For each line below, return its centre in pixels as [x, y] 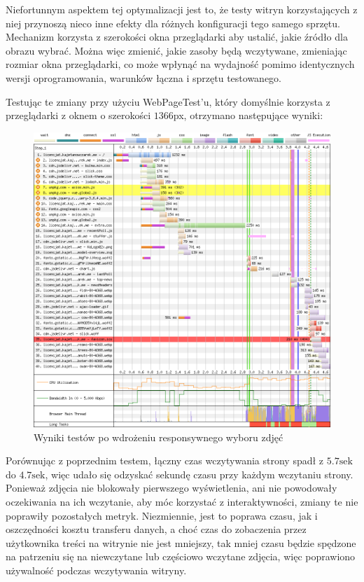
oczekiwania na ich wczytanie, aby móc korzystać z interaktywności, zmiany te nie [182, 501]
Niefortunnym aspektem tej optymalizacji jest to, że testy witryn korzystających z [182, 9]
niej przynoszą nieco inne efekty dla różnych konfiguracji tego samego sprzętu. [173, 23]
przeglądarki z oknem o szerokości [78, 115]
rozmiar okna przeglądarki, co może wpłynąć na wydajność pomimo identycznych [180, 64]
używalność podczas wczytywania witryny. [96, 570]
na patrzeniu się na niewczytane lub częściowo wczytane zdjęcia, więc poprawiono [181, 556]
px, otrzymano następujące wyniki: [248, 115]
